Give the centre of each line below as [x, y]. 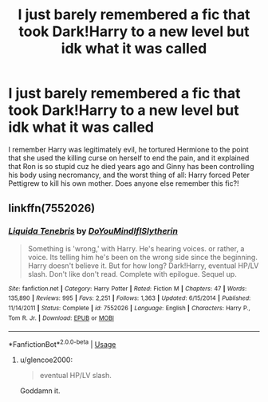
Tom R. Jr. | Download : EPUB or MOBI [61, 318]
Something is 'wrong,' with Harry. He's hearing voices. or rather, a [136, 248]
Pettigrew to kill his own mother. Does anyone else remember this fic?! [124, 183]
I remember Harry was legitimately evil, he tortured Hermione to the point [128, 149]
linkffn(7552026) [52, 209]
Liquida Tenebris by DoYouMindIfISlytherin [93, 231]
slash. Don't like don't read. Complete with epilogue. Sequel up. [132, 274]
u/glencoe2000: [46, 360]
